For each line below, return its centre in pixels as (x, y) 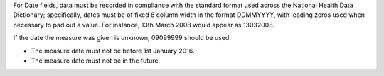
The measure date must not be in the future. (96, 61)
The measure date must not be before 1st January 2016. (113, 51)
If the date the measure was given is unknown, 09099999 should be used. (122, 38)
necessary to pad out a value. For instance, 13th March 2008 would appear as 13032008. (144, 25)
